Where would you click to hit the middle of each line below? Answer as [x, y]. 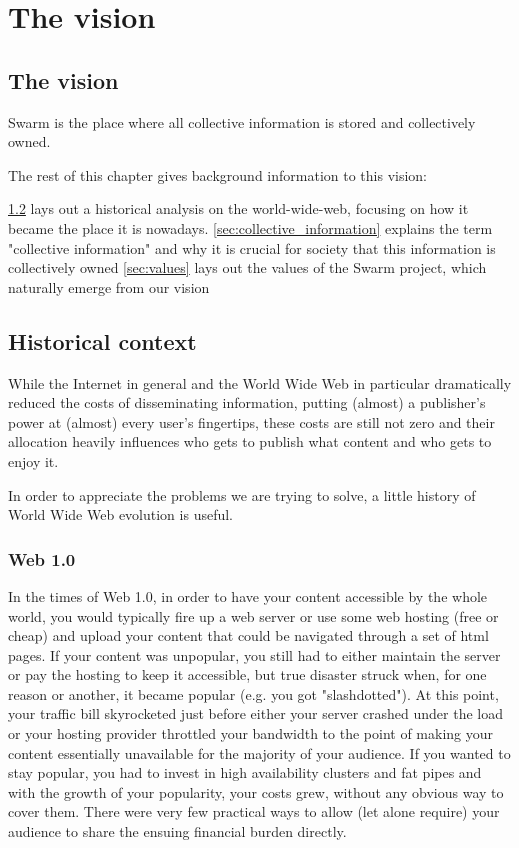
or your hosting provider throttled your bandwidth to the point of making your [251, 733]
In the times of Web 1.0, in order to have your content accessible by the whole [248, 595]
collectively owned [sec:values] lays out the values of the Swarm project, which [247, 267]
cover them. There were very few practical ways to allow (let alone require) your [254, 811]
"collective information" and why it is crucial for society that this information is [252, 247]
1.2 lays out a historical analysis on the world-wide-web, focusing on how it [238, 208]
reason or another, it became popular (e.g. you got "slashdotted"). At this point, [253, 693]
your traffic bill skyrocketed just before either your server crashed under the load [255, 713]
